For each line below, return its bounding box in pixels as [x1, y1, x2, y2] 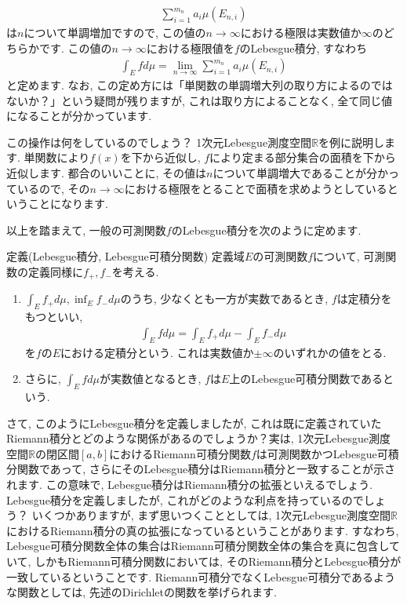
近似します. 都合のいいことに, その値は [6, 165, 207, 181]
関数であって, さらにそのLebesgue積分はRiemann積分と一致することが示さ [16, 461, 395, 477]
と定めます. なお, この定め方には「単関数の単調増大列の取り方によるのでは [6, 77, 393, 93]
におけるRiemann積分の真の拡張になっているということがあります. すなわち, [6, 522, 399, 538]
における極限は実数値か [240, 24, 362, 41]
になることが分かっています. [6, 108, 152, 124]
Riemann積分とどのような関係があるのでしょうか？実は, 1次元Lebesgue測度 [6, 430, 391, 446]
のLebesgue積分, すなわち [239, 39, 368, 56]
